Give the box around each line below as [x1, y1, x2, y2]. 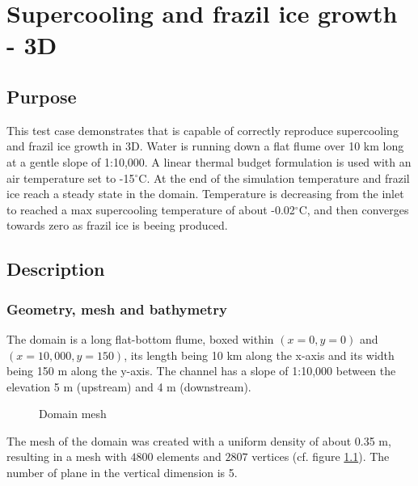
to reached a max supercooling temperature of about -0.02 [6, 201, 295, 218]
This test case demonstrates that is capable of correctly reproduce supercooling [6, 121, 399, 138]
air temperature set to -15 [6, 169, 135, 186]
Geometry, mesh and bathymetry [6, 298, 227, 319]
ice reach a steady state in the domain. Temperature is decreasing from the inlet [6, 185, 404, 202]
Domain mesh [39, 405, 107, 422]
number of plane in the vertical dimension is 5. [6, 464, 238, 481]
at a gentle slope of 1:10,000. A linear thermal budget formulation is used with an [6, 153, 412, 170]
